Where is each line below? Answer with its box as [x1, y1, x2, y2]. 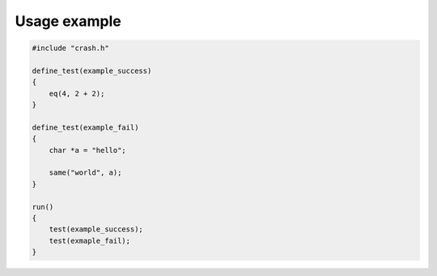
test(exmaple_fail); [49, 236, 131, 245]
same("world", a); [49, 168, 122, 177]
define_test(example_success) [32, 66, 152, 75]
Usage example [15, 12, 121, 30]
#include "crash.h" [32, 44, 109, 53]
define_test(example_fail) [32, 122, 139, 132]
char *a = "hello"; [49, 146, 127, 155]
